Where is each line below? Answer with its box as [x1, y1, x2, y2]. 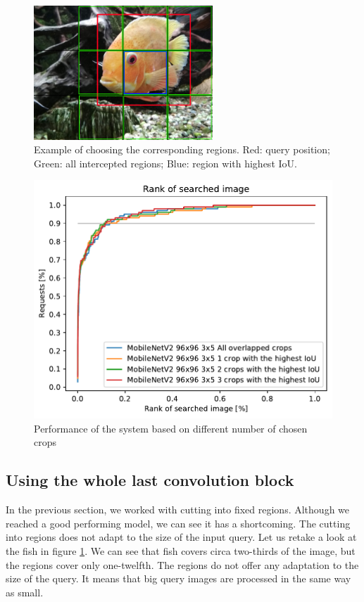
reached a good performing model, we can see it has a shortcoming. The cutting [6, 515, 351, 530]
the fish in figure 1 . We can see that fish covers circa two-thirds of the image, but [6, 543, 356, 558]
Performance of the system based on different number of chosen [34, 421, 308, 435]
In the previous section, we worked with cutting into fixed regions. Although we [6, 502, 350, 517]
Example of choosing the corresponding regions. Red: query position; [34, 142, 330, 157]
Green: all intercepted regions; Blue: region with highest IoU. [34, 155, 297, 170]
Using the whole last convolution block [6, 469, 294, 491]
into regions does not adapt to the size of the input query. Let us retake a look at [6, 530, 357, 544]
